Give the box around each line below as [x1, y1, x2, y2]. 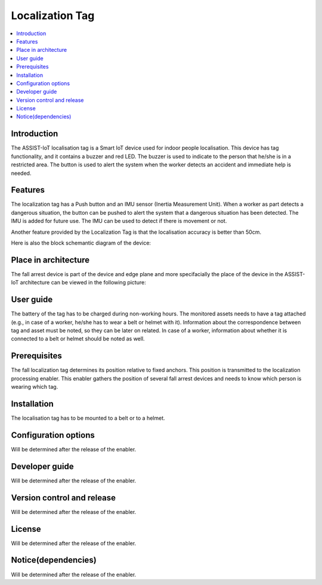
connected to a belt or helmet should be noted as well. [11, 335, 145, 342]
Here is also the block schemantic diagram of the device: [11, 239, 151, 246]
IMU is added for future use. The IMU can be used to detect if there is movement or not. [11, 218, 227, 225]
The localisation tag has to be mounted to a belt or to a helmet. [11, 414, 165, 422]
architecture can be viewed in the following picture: [20, 279, 146, 286]
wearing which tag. [11, 383, 58, 391]
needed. [11, 169, 32, 177]
